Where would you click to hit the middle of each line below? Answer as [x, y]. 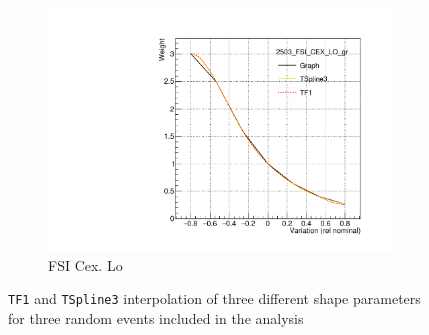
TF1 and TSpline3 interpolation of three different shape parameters [214, 298]
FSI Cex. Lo [85, 264]
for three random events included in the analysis [156, 317]
